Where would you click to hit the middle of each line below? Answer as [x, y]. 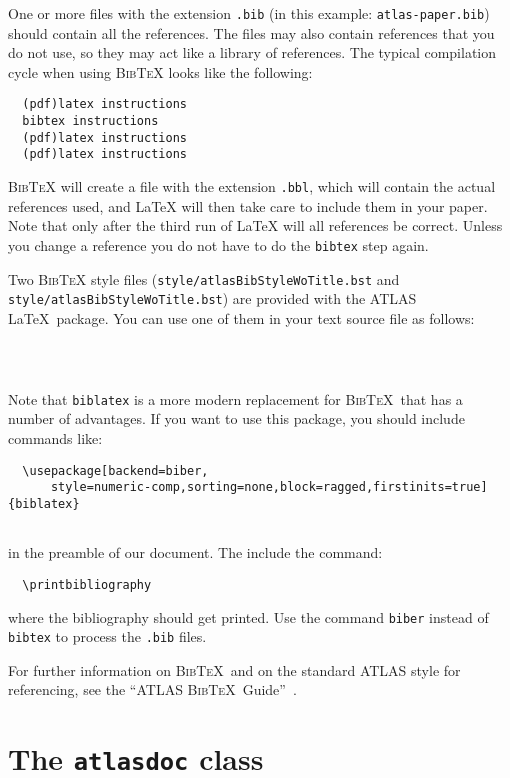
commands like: [55, 438]
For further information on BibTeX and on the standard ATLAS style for [234, 669]
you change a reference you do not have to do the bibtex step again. [218, 244]
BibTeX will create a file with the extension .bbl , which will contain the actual [252, 186]
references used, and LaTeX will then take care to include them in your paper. [248, 205]
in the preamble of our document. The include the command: [195, 552]
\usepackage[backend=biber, [115, 470]
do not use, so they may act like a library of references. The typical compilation [252, 52]
